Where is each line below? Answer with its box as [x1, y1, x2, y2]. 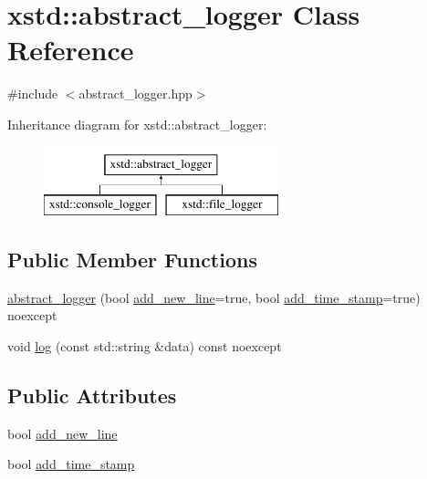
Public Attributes [7, 381, 177, 410]
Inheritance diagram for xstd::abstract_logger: [7, 114, 267, 133]
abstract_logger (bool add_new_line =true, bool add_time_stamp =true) [7, 287, 421, 307]
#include [7, 84, 58, 103]
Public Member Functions [7, 245, 257, 274]
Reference [7, 31, 134, 68]
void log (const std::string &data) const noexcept [7, 337, 282, 356]
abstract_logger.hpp [78, 84, 193, 103]
